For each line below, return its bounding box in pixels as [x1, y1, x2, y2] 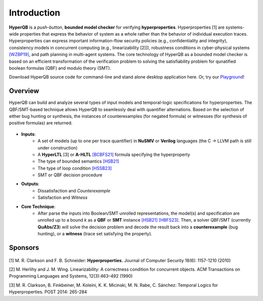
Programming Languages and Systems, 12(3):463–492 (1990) [9, 273, 133, 279]
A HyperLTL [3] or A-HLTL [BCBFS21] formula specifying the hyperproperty [38, 151, 190, 157]
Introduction [9, 7, 60, 18]
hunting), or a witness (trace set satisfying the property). [38, 231, 152, 237]
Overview [9, 87, 39, 95]
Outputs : [21, 181, 40, 187]
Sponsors [9, 244, 39, 252]
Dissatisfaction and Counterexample [38, 188, 111, 193]
